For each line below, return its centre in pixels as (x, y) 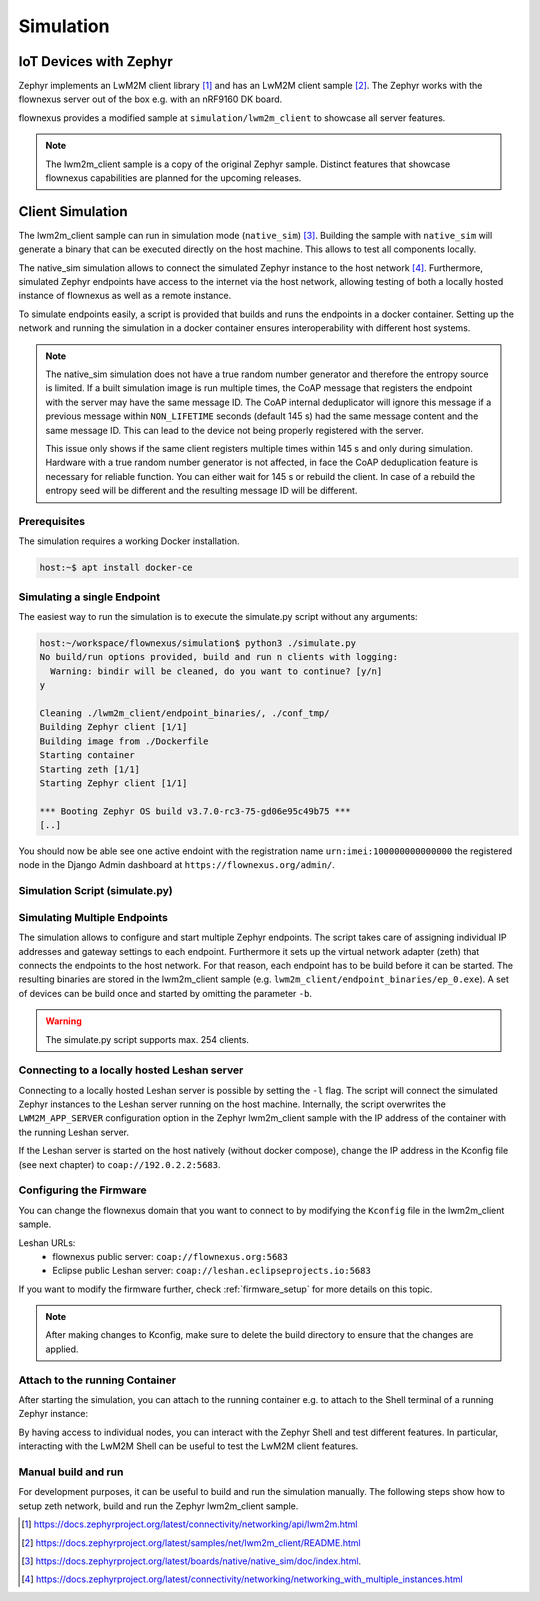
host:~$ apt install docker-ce (116, 568)
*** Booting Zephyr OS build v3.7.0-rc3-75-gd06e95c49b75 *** (195, 811)
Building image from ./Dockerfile (124, 741)
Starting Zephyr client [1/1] (113, 783)
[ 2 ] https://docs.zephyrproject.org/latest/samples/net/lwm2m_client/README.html (191, 1542)
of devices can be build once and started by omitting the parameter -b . (165, 993)
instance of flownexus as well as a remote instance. (125, 296)
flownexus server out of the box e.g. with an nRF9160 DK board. (150, 99)
